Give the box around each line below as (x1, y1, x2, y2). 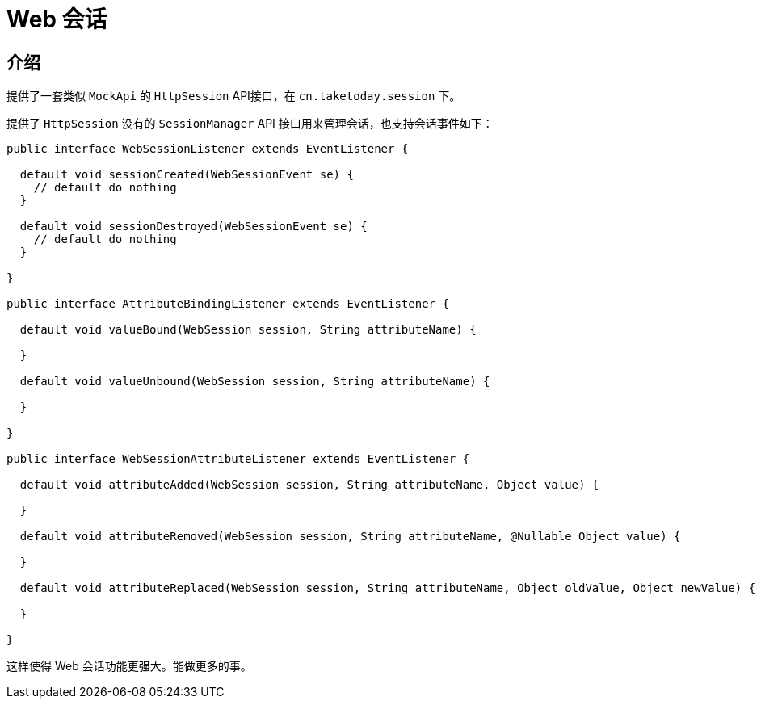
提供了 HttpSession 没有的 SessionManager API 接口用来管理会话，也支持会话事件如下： (6, 116, 494, 131)
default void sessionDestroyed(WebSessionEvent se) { (19, 220, 368, 233)
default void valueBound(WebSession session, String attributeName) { (19, 323, 477, 337)
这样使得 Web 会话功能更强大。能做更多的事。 (6, 659, 252, 674)
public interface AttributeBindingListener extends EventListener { (6, 297, 449, 311)
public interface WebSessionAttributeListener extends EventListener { (6, 452, 470, 466)
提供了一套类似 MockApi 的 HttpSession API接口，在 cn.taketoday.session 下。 (6, 89, 461, 103)
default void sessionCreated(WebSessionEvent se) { (19, 168, 354, 182)
